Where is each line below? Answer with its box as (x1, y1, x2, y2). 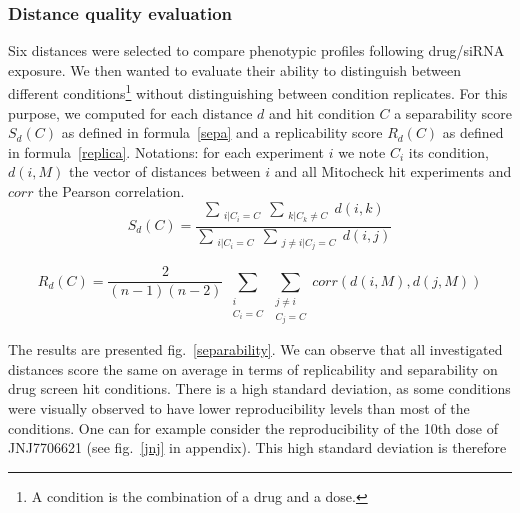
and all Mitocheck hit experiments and (274, 161, 512, 182)
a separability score (394, 102, 512, 123)
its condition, (408, 141, 489, 162)
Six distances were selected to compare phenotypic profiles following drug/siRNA (8, 40, 505, 61)
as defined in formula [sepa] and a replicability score (61, 122, 383, 143)
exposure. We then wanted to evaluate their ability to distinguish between (8, 59, 461, 80)
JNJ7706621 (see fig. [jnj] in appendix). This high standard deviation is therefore (8, 437, 507, 458)
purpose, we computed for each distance (8, 102, 253, 123)
